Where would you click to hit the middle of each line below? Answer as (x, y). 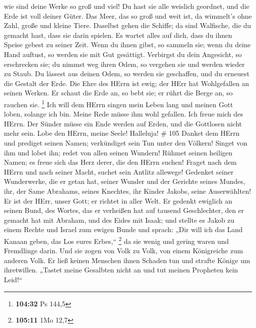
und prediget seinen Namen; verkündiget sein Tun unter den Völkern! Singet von (126, 142)
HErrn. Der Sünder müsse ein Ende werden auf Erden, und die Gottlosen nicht (123, 123)
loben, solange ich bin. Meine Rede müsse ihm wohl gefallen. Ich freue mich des (124, 114)
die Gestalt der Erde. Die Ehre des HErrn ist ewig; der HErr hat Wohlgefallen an (127, 83)
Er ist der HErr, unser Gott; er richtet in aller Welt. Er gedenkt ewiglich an (118, 200)
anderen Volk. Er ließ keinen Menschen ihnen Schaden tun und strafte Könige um (127, 260)
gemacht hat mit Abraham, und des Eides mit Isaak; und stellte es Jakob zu (119, 220)
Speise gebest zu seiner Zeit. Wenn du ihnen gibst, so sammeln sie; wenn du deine (128, 45)
